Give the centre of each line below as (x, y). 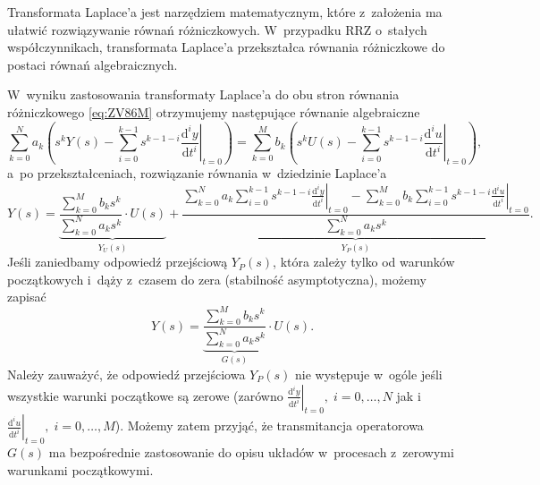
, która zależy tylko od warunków (364, 262)
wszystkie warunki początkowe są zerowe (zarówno (145, 395)
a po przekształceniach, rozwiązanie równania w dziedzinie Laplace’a (197, 173)
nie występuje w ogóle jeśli (369, 374)
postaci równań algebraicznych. (93, 64)
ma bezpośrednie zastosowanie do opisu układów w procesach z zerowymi (251, 452)
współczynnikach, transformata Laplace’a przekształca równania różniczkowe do (226, 47)
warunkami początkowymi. (80, 469)
